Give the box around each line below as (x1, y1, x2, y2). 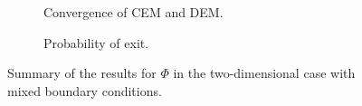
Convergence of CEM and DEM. (43, 3, 224, 21)
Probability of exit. (43, 33, 149, 52)
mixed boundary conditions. (7, 81, 162, 100)
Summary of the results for (7, 63, 157, 82)
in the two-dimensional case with (173, 63, 356, 82)
